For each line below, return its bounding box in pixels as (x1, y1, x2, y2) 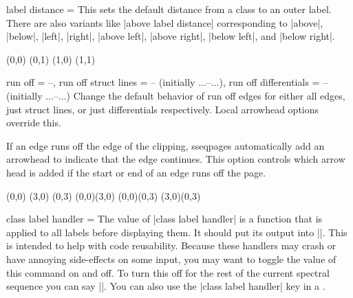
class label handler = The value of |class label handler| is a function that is (6, 211, 323, 226)
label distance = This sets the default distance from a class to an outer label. (6, 2, 332, 16)
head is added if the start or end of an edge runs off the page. (6, 165, 266, 179)
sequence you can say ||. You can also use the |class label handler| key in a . (6, 279, 325, 293)
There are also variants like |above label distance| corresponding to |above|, (6, 15, 323, 30)
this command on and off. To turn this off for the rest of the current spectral (6, 265, 330, 279)
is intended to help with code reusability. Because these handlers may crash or (6, 238, 336, 253)
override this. (6, 115, 61, 130)
